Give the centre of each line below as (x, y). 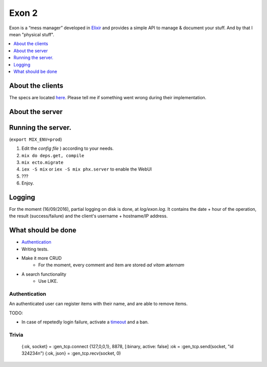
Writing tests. (35, 249)
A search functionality (44, 274)
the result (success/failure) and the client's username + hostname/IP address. (89, 216)
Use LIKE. (48, 281)
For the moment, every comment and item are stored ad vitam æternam (111, 265)
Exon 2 (23, 13)
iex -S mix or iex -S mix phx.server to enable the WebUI (87, 169)
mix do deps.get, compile (53, 155)
